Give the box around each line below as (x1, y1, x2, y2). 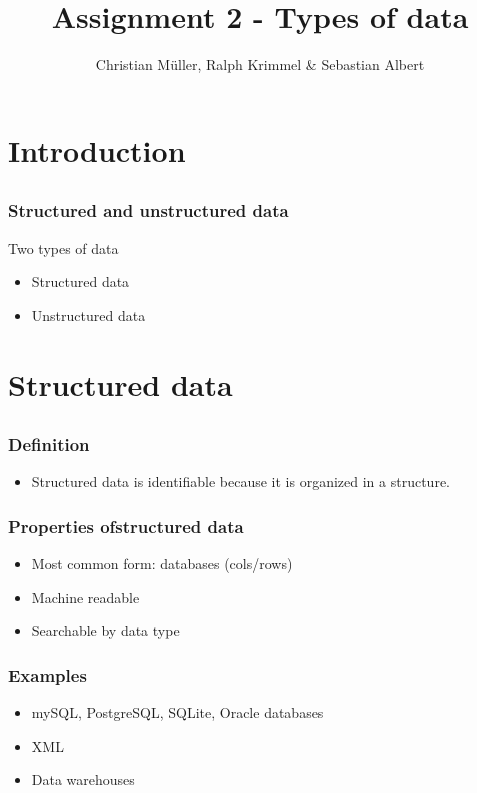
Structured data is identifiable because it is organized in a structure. (31, 471, 450, 492)
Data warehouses (31, 769, 135, 790)
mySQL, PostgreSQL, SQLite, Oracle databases (31, 702, 324, 723)
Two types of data (8, 237, 119, 258)
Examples (8, 662, 87, 687)
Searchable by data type (31, 620, 180, 641)
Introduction (8, 129, 186, 170)
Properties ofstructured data (8, 513, 244, 538)
